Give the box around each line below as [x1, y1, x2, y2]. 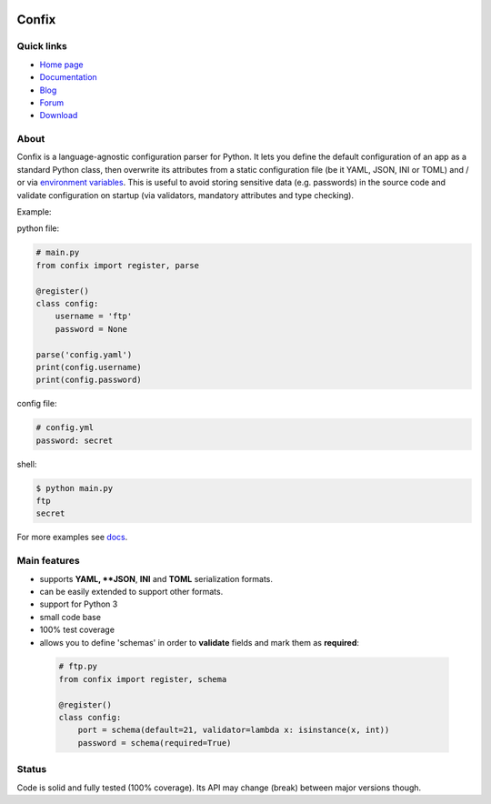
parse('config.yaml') [35, 349, 133, 359]
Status [16, 763, 47, 776]
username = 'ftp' [55, 311, 133, 322]
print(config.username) [35, 362, 143, 372]
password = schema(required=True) [77, 738, 232, 748]
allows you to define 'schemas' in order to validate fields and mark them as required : [39, 637, 359, 648]
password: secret [35, 435, 114, 446]
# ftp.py [58, 661, 98, 672]
